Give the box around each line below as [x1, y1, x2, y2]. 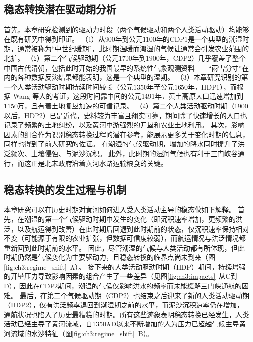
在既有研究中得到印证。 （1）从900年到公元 [4, 34, 143, 44]
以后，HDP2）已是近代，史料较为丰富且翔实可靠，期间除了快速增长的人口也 [4, 110, 247, 120]
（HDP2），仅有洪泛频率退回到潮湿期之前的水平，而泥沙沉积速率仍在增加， [4, 300, 244, 310]
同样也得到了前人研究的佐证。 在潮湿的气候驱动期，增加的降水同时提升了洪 [4, 139, 245, 149]
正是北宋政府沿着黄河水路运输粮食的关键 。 [31, 158, 167, 168]
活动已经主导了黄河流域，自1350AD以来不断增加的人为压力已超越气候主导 [4, 319, 239, 329]
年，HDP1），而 [188, 81, 237, 91]
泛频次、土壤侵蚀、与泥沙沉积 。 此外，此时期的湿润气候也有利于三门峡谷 [4, 148, 238, 158]
